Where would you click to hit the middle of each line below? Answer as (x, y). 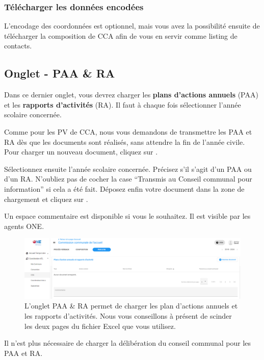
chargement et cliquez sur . (46, 199)
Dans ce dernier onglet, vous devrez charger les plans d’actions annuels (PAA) (131, 95)
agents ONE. (24, 226)
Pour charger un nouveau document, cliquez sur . (81, 152)
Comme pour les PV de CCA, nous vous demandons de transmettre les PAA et (128, 131)
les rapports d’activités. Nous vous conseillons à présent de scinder (128, 315)
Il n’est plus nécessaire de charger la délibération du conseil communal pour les (128, 343)
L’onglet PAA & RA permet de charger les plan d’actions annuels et (131, 306)
